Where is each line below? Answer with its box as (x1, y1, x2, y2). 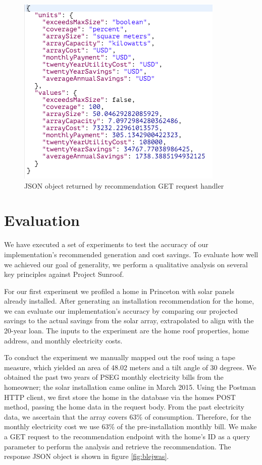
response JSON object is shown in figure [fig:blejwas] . (4, 451, 169, 461)
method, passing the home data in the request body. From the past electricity (4, 401, 244, 412)
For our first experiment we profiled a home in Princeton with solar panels (4, 285, 234, 296)
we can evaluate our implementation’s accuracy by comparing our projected (4, 305, 238, 316)
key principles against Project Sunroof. (4, 269, 124, 279)
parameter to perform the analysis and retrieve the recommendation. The (4, 441, 231, 451)
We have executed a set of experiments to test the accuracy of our (4, 239, 208, 250)
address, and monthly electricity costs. (4, 335, 123, 345)
